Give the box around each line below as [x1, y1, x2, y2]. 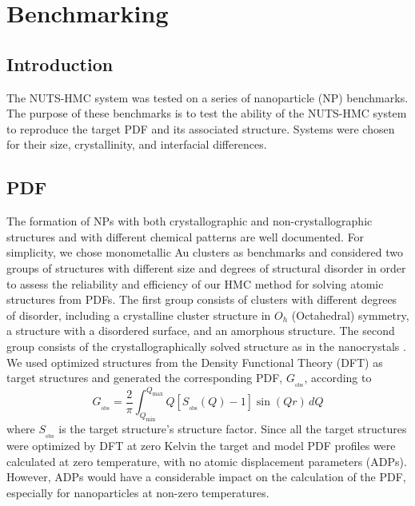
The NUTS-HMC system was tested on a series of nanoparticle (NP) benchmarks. [6, 89, 409, 106]
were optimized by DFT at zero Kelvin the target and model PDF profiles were [6, 437, 396, 454]
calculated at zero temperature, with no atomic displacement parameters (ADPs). [6, 452, 407, 469]
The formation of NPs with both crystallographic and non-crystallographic [6, 213, 373, 229]
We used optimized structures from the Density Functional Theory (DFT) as [6, 353, 383, 370]
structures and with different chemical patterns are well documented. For [6, 228, 365, 245]
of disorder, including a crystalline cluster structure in [6, 306, 271, 323]
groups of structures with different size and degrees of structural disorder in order [6, 259, 406, 276]
